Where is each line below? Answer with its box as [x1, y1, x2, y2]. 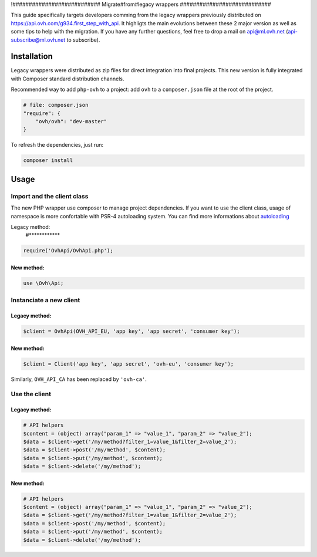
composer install [23, 157, 73, 164]
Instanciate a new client [11, 296, 80, 305]
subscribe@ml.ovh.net [11, 36, 66, 43]
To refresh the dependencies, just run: [11, 141, 104, 148]
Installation [11, 52, 53, 62]
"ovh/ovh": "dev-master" [35, 118, 107, 125]
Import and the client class [11, 192, 89, 200]
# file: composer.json [23, 102, 89, 109]
